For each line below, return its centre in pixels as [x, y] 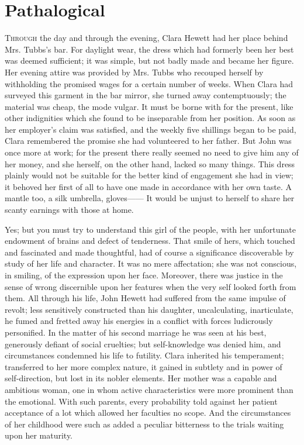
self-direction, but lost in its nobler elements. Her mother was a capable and [141, 378]
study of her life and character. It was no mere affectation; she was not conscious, [151, 263]
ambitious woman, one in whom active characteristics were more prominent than [149, 389]
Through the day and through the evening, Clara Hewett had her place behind [146, 38]
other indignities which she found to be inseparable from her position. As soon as [150, 118]
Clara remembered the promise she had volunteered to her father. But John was [148, 141]
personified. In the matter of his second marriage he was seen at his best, [136, 332]
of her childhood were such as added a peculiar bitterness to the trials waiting [144, 424]
